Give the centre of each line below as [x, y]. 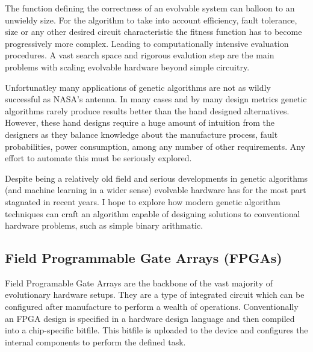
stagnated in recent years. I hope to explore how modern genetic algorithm [143, 201]
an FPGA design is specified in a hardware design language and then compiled [150, 318]
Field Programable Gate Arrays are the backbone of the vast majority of [139, 283]
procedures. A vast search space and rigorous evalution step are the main [140, 55]
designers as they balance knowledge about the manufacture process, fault [141, 134]
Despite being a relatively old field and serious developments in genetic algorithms [156, 178]
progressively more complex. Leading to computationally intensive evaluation [147, 43]
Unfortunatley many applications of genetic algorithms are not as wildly [138, 87]
